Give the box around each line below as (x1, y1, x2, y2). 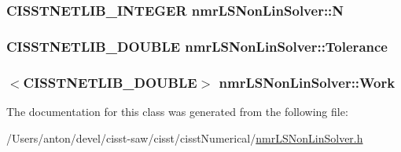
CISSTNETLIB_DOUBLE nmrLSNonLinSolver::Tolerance (6, 36, 388, 56)
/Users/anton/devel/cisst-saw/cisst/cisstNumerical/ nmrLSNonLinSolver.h (6, 129, 363, 146)
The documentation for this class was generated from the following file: (6, 103, 348, 119)
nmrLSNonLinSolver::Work (219, 72, 395, 92)
